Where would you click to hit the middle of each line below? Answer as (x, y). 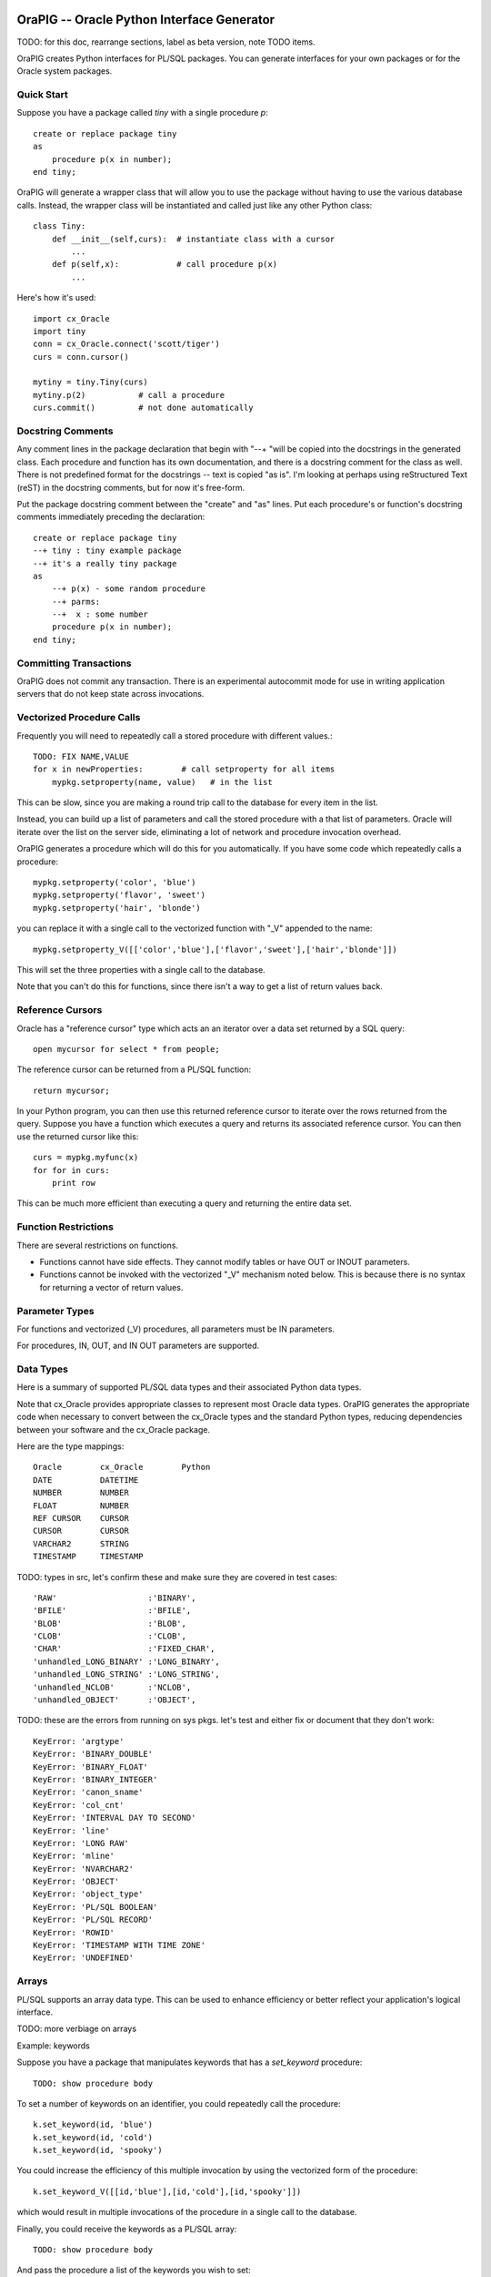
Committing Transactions (74, 663)
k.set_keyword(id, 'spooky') (98, 2150)
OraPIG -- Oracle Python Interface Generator (146, 20)
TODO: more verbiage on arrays (76, 2029)
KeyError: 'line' (71, 1830)
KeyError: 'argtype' (79, 1741)
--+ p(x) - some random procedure (129, 589)
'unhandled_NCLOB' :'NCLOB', (112, 1687)
